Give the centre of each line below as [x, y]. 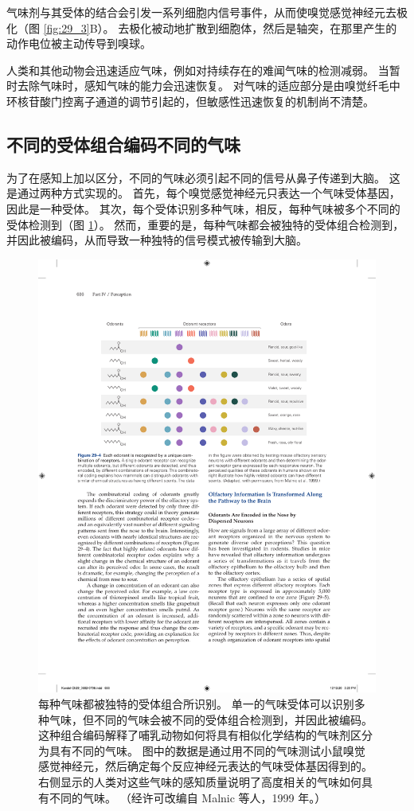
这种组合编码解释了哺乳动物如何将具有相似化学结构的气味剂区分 [205, 735]
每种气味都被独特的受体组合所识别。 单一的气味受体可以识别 [196, 704]
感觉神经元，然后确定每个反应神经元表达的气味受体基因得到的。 [205, 766]
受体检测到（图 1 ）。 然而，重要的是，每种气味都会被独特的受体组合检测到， [205, 224]
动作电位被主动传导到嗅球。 [79, 43]
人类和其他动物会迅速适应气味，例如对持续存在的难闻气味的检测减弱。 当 [198, 70]
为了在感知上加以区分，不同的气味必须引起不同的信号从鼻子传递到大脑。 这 [203, 177]
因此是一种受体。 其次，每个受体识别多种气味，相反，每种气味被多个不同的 [203, 208]
